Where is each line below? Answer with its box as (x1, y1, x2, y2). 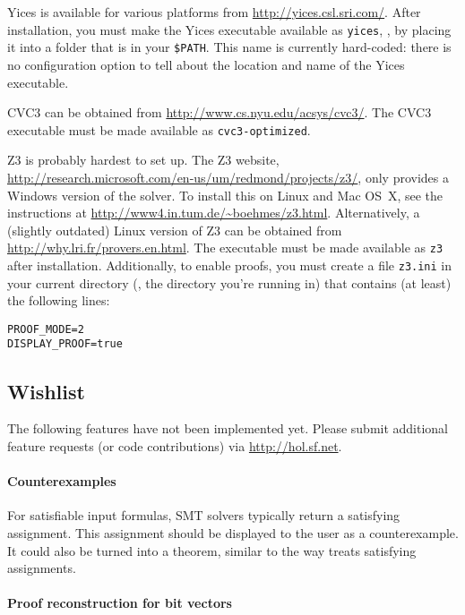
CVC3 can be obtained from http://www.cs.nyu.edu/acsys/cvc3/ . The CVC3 (7, 103, 432, 122)
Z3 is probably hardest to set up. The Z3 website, (7, 150, 280, 169)
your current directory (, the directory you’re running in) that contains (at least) (7, 273, 452, 292)
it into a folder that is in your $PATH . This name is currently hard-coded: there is (7, 38, 452, 56)
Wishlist (7, 377, 85, 405)
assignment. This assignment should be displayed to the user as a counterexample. (7, 523, 459, 542)
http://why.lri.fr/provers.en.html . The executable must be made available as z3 (7, 238, 443, 257)
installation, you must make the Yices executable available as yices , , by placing (7, 20, 452, 38)
